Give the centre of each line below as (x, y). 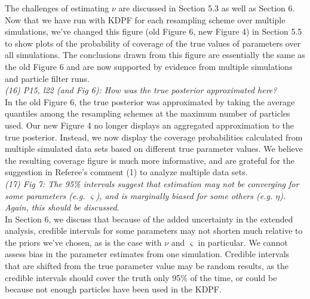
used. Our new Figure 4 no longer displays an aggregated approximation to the (150, 125)
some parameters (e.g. (45, 195)
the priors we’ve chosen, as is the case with (83, 242)
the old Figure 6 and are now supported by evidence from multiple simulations (149, 66)
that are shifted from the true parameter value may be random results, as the (147, 266)
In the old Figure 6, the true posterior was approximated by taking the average (150, 101)
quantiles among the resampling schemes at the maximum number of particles (148, 113)
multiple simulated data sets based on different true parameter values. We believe (154, 149)
